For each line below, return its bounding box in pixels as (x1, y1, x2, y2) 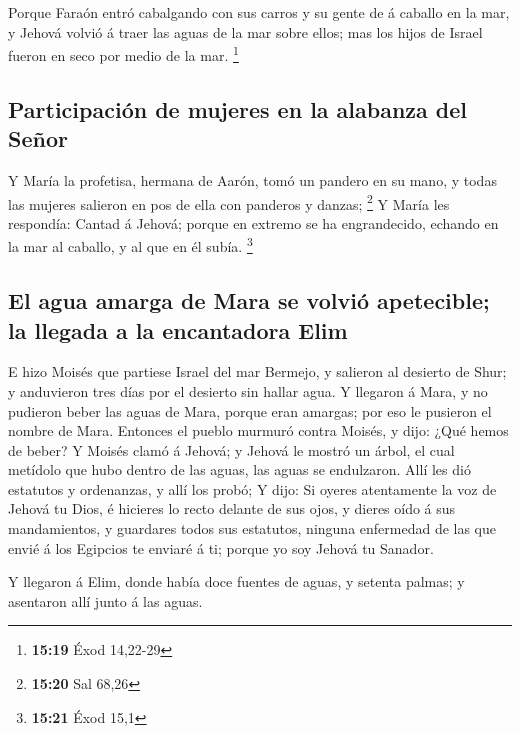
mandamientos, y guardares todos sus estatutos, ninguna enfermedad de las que (8, 518, 497, 539)
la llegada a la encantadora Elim (8, 314, 348, 345)
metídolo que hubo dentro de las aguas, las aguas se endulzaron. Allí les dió (8, 459, 471, 480)
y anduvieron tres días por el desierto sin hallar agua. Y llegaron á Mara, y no (8, 380, 488, 401)
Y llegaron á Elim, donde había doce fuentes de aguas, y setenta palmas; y (8, 571, 465, 592)
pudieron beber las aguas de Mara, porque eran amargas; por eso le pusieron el (8, 400, 492, 421)
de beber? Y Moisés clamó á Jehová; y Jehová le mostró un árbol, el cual (8, 439, 455, 460)
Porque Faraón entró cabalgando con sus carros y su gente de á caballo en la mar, (8, 2, 510, 22)
